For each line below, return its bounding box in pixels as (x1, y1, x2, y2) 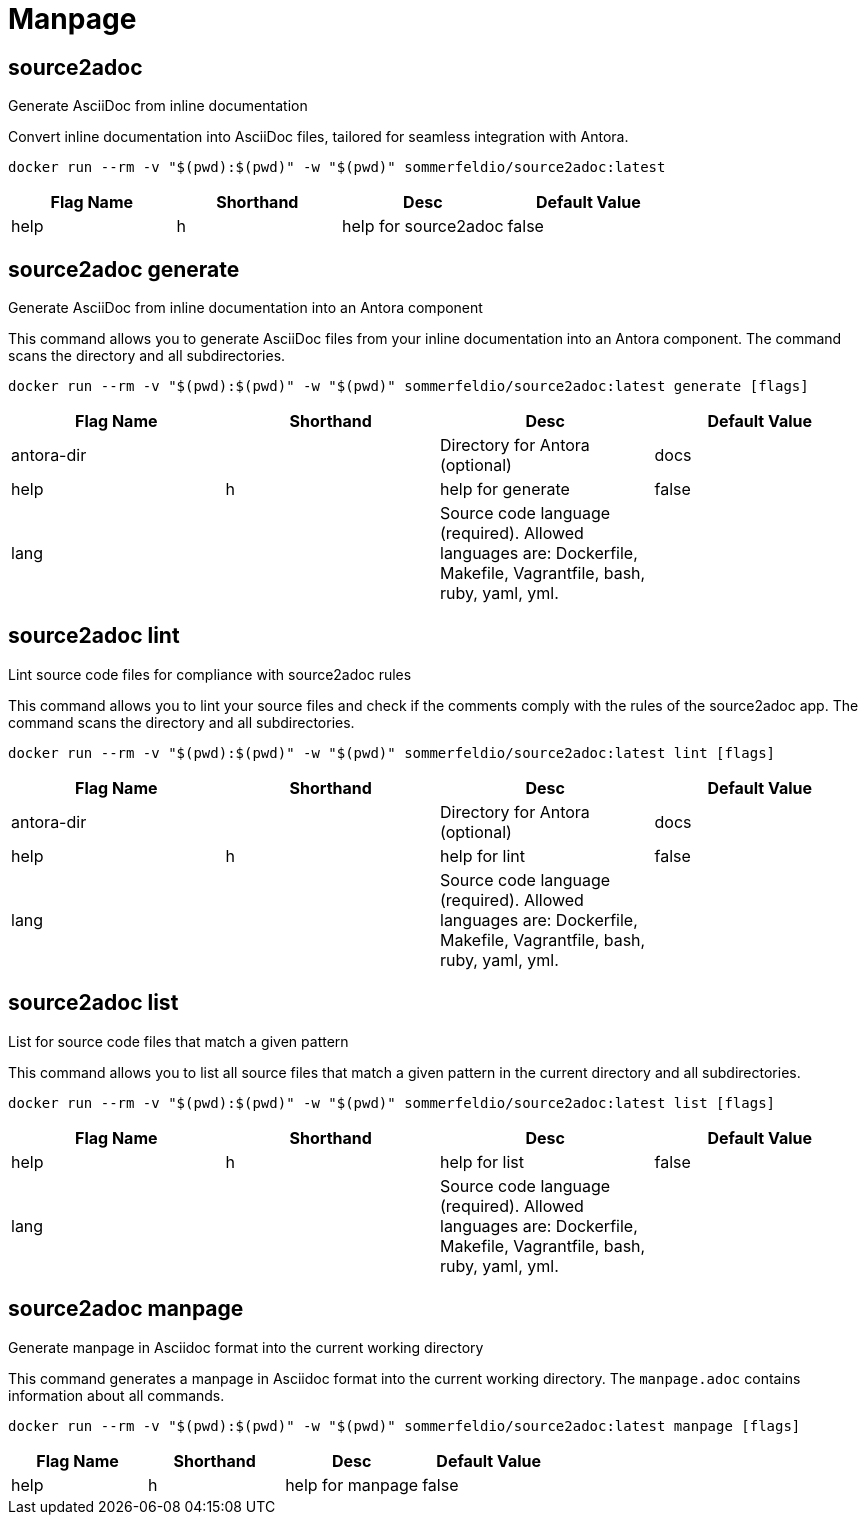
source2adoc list (8, 990, 179, 1016)
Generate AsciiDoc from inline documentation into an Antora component (8, 299, 483, 317)
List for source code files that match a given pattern (8, 1032, 349, 1050)
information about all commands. (8, 1386, 225, 1404)
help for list (440, 1151, 524, 1172)
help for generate (440, 479, 570, 500)
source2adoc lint (8, 623, 180, 649)
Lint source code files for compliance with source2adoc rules (8, 665, 412, 683)
